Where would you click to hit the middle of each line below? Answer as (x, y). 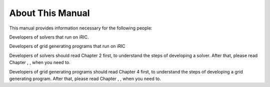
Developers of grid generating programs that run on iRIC (67, 46)
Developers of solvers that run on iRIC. (49, 37)
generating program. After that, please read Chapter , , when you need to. (85, 78)
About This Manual (49, 13)
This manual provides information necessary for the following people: (81, 28)
